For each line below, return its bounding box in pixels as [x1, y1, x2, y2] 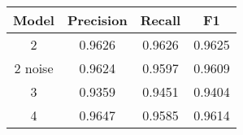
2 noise [14, 59, 54, 77]
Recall [140, 11, 181, 29]
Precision [67, 11, 128, 29]
